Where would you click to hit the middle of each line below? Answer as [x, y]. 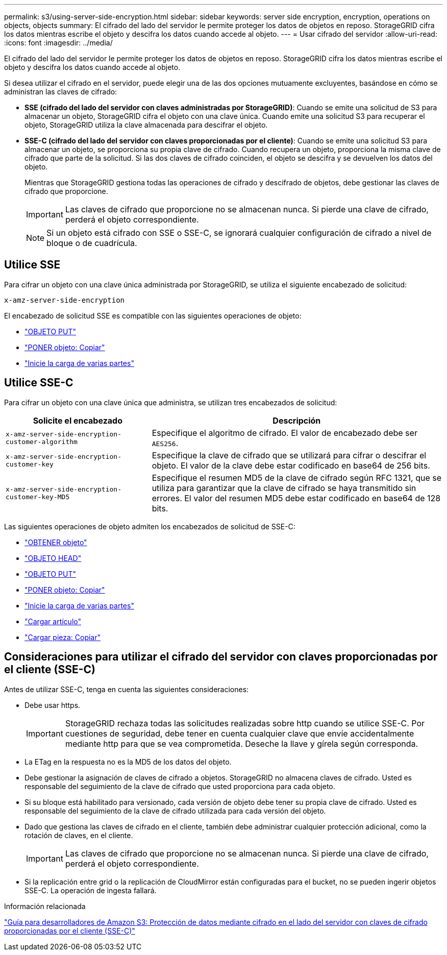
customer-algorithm [42, 442]
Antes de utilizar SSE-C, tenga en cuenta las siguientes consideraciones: [127, 689]
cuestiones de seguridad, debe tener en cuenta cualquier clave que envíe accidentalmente [240, 733]
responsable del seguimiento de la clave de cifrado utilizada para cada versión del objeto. [175, 811]
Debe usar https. [53, 705]
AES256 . [165, 443]
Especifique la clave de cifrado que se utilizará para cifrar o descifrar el [289, 455]
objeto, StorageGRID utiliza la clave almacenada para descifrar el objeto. [146, 125]
